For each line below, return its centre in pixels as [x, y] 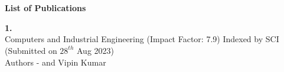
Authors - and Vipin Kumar [56, 62]
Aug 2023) [96, 50]
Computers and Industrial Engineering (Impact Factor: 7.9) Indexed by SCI [142, 39]
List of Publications [45, 8]
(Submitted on [31, 50]
